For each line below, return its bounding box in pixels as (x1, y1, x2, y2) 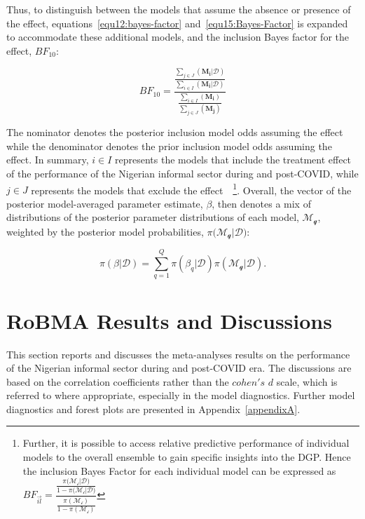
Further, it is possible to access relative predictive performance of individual (22, 436, 350, 450)
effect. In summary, (6, 152, 89, 167)
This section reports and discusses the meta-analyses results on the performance (6, 346, 350, 361)
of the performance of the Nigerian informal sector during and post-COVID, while (6, 166, 359, 180)
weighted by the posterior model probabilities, (6, 224, 204, 238)
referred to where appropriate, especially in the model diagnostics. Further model (6, 388, 355, 403)
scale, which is (276, 374, 338, 389)
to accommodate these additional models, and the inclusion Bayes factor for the (6, 29, 350, 44)
